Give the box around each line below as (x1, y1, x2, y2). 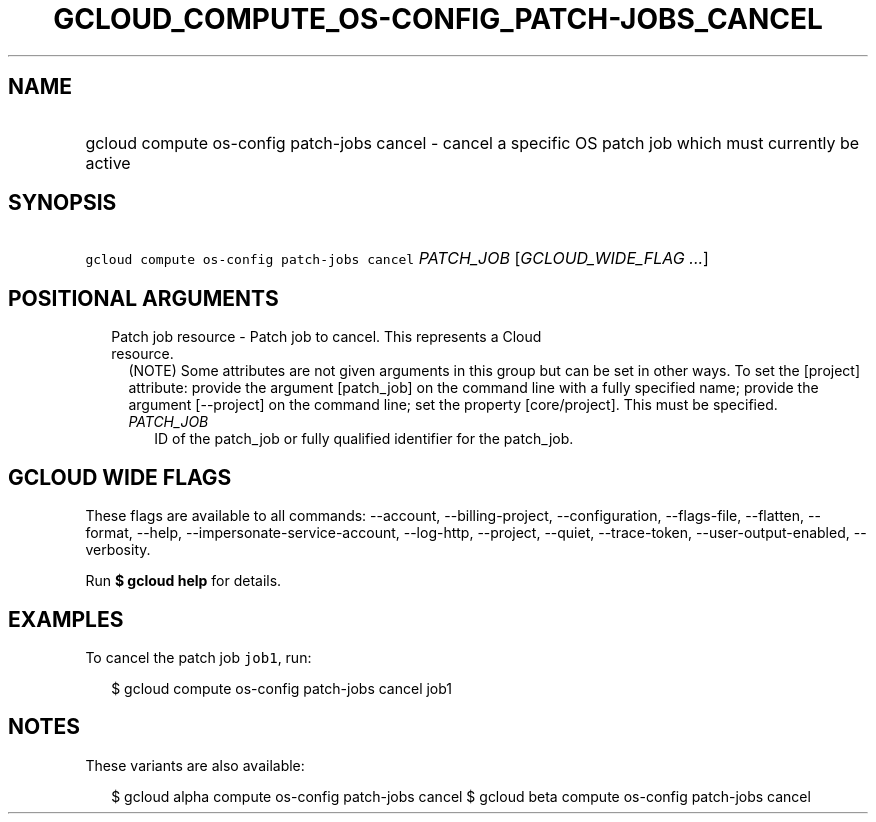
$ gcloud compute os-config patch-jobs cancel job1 (111, 679, 453, 697)
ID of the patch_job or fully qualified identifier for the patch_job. (154, 430, 574, 448)
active (85, 152, 131, 173)
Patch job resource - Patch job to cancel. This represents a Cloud (111, 328, 542, 346)
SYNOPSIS (8, 190, 117, 216)
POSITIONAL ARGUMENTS (8, 285, 279, 311)
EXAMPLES (8, 606, 124, 632)
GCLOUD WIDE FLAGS (8, 464, 232, 490)
